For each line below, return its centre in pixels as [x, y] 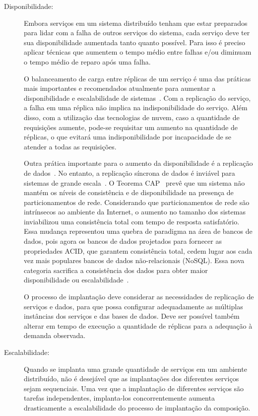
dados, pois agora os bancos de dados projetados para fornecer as [123, 241]
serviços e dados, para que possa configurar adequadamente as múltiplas [133, 306]
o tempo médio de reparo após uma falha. [87, 61]
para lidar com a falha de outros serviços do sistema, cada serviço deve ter [137, 33]
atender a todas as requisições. [70, 146]
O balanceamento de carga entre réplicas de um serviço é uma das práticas [137, 78]
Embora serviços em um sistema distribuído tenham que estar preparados [136, 23]
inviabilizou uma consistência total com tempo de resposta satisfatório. [132, 221]
